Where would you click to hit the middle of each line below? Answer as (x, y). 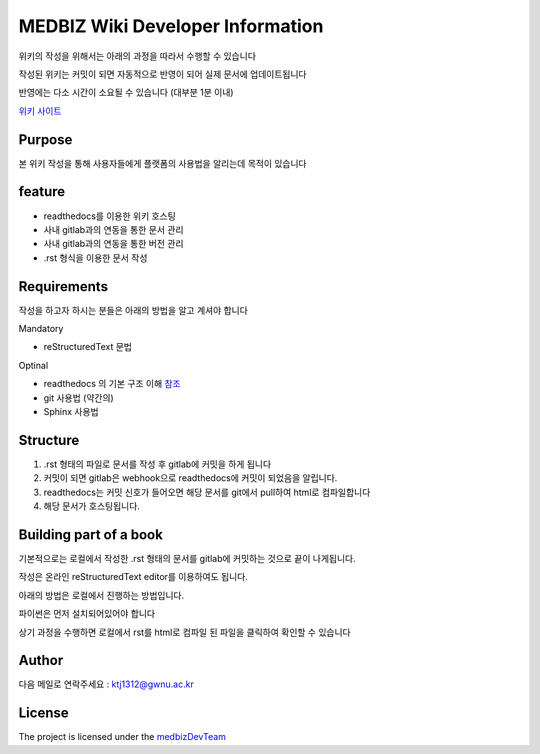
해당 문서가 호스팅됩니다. (91, 506)
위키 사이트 (40, 111)
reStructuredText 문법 (87, 347)
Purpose (45, 139)
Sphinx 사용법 (71, 411)
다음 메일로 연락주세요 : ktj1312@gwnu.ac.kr (106, 684)
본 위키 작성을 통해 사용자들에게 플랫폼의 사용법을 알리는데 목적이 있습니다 (162, 163)
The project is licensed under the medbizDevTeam (122, 737)
